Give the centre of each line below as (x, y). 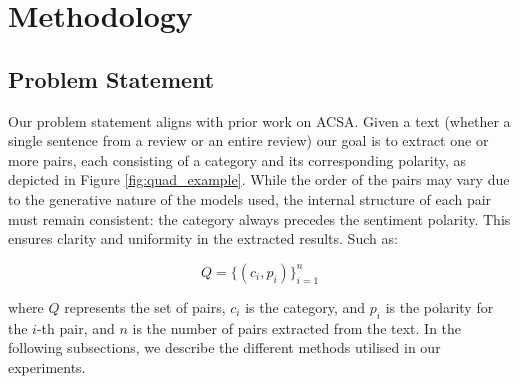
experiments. (47, 366)
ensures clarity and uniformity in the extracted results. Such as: (203, 238)
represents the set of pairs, (145, 306)
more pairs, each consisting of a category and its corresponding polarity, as (237, 159)
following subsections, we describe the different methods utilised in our (224, 347)
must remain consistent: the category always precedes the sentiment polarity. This (259, 218)
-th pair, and (75, 327)
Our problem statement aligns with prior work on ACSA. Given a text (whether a (259, 120)
